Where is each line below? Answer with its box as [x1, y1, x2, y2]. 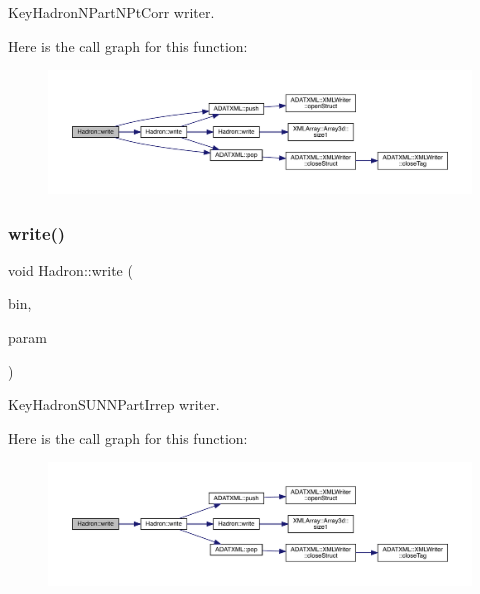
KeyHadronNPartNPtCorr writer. [8, 2, 215, 22]
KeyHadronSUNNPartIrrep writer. [8, 394, 220, 415]
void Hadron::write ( [8, 259, 133, 280]
